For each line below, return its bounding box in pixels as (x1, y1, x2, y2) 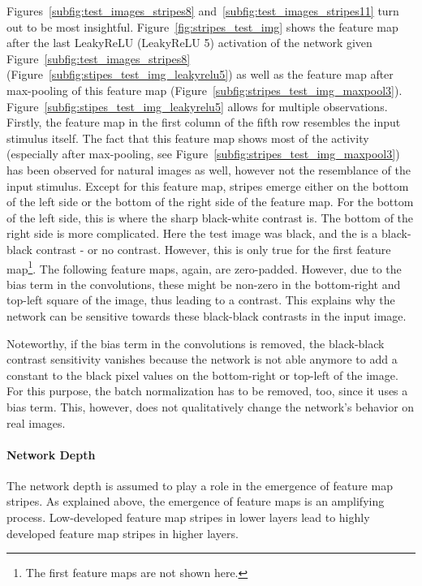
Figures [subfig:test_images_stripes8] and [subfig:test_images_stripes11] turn (6, 2, 399, 19)
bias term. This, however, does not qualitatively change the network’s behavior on (6, 398, 415, 415)
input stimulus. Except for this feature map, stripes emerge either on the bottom (6, 177, 409, 194)
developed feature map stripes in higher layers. (6, 524, 239, 541)
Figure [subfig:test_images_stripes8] (6, 50, 191, 67)
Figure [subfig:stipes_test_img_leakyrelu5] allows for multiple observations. (6, 97, 388, 114)
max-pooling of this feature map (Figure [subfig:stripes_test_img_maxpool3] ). (6, 81, 403, 98)
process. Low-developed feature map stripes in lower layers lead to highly (6, 509, 370, 526)
